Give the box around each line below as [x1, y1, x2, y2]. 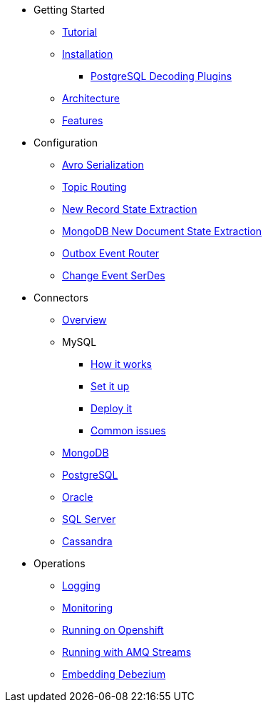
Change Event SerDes [62, 269, 165, 281]
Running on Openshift [62, 624, 164, 636]
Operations [33, 557, 86, 569]
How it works [91, 358, 153, 370]
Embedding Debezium [62, 668, 166, 680]
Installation [62, 48, 113, 60]
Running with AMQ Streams [62, 646, 192, 658]
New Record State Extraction [62, 203, 197, 215]
